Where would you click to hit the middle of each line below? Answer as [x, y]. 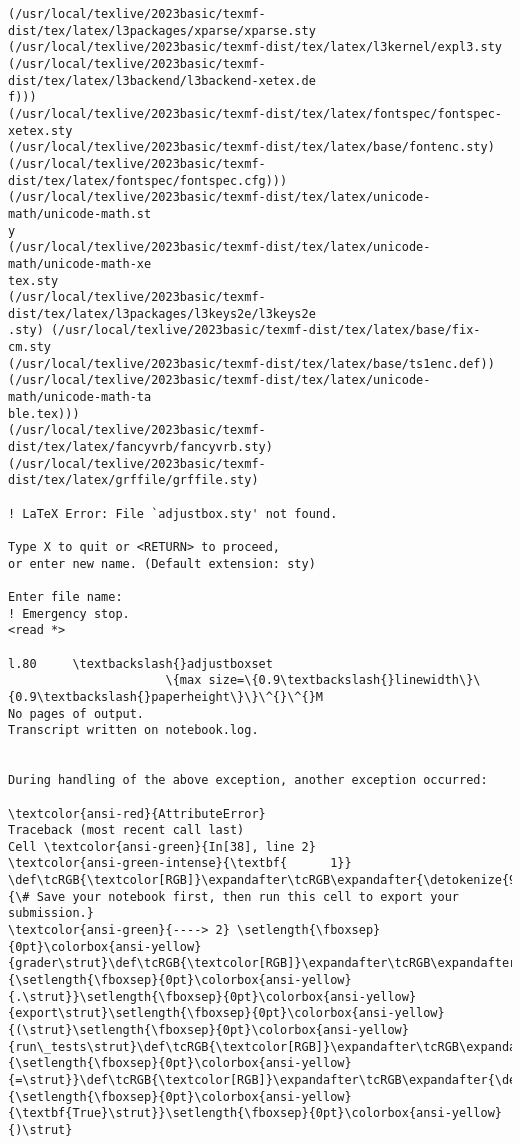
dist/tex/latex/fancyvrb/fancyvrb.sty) [140, 447]
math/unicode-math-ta [80, 397]
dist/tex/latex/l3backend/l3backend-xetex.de [162, 80]
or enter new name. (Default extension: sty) [162, 563]
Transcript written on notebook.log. [133, 730]
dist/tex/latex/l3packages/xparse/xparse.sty [162, 30]
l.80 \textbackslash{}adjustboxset [140, 663]
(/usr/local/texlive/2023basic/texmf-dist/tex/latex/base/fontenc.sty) [251, 147]
